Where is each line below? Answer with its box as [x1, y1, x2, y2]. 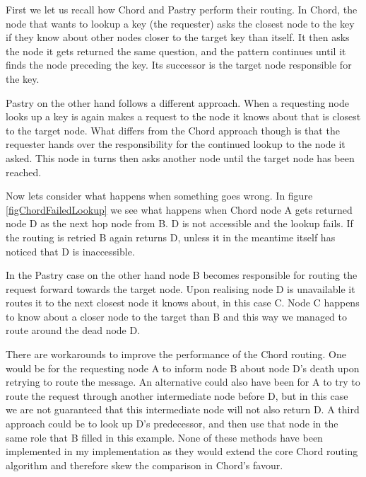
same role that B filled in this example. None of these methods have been [6, 430, 323, 444]
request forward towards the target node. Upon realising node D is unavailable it [6, 281, 355, 296]
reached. [6, 164, 42, 179]
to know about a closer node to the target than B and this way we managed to [6, 309, 347, 323]
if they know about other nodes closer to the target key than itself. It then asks [6, 30, 350, 45]
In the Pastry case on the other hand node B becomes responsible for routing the [6, 268, 358, 282]
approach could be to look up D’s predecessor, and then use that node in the [6, 416, 338, 431]
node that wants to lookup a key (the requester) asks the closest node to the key [6, 16, 355, 30]
